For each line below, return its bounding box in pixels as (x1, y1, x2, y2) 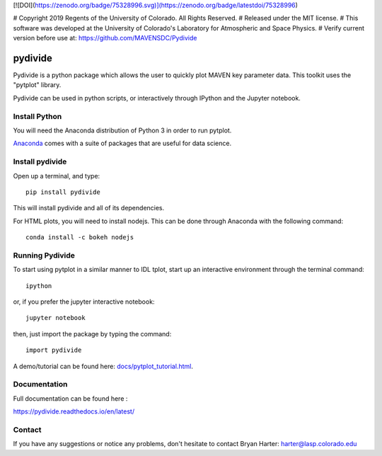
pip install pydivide (25, 188, 100, 196)
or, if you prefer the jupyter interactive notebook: (13, 297, 155, 306)
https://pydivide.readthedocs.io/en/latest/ (13, 407, 134, 416)
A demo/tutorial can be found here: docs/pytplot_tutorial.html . (13, 362, 194, 370)
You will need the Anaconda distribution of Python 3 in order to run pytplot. (13, 126, 232, 135)
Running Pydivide (13, 250, 76, 260)
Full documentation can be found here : (13, 394, 128, 403)
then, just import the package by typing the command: (13, 329, 172, 338)
